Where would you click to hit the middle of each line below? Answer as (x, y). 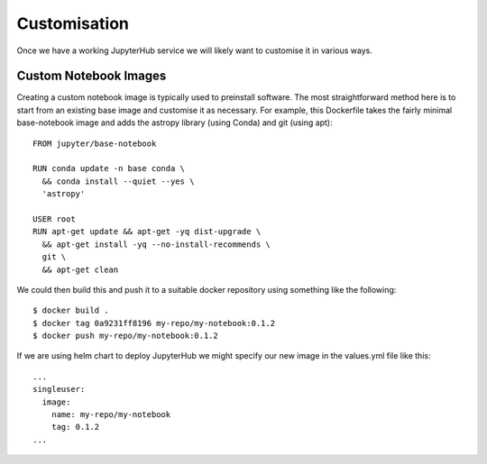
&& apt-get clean (80, 269)
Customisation (73, 23)
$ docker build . (71, 310)
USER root (54, 219)
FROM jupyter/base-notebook (95, 143)
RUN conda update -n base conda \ (109, 168)
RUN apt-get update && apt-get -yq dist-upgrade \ (147, 232)
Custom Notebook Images (92, 76)
